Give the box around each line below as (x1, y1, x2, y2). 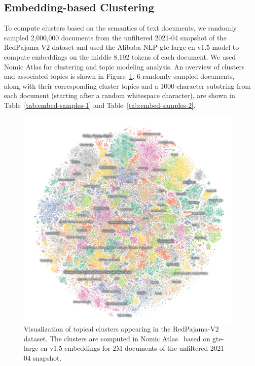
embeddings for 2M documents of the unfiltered (64, 343, 208, 353)
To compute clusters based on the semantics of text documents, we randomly (4, 23, 237, 33)
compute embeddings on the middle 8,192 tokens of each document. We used (4, 51, 236, 62)
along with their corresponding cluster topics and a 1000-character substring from (4, 80, 251, 91)
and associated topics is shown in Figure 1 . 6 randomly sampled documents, (4, 71, 235, 81)
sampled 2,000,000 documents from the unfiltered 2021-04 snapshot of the (4, 32, 227, 42)
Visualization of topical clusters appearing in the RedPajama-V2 (24, 324, 219, 334)
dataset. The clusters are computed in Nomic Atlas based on (24, 333, 211, 343)
